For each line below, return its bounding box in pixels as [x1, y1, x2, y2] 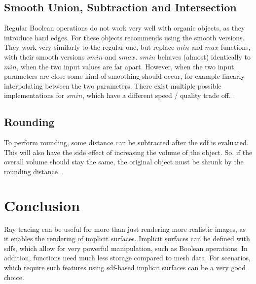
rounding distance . [4, 166, 62, 176]
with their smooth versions [4, 51, 85, 62]
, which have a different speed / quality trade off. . [82, 90, 235, 100]
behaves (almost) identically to [157, 51, 251, 62]
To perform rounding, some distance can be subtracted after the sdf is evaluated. [4, 137, 249, 148]
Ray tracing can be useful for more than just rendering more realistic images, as [4, 223, 246, 234]
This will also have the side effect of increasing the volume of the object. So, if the [4, 147, 253, 157]
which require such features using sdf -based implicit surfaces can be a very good [4, 262, 246, 273]
